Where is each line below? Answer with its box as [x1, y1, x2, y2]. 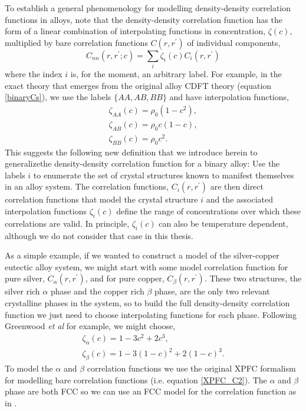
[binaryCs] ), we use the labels [5, 91, 111, 103]
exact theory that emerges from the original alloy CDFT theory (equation [5, 79, 272, 91]
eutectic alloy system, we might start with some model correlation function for [5, 260, 288, 273]
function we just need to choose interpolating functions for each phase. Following [5, 308, 297, 320]
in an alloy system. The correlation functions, [5, 180, 169, 193]
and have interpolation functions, [169, 91, 289, 103]
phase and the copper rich [50, 285, 144, 297]
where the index [5, 68, 62, 80]
